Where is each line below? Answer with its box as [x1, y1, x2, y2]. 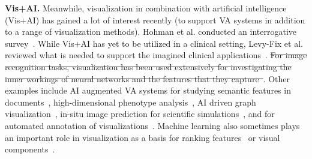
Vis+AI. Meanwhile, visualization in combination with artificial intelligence [5, 2, 287, 14]
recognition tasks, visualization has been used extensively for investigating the [5, 60, 292, 73]
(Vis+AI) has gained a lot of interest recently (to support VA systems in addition [5, 13, 305, 26]
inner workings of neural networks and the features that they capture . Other [5, 72, 290, 85]
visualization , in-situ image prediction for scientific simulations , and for [5, 107, 275, 120]
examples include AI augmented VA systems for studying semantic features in [5, 84, 291, 97]
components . [5, 143, 55, 155]
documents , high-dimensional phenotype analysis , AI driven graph [5, 95, 256, 108]
